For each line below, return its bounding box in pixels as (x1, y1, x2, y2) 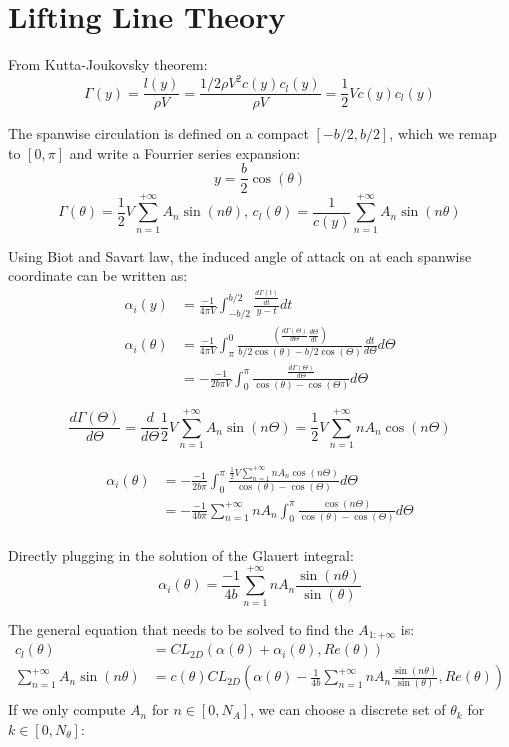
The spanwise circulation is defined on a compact (8, 123, 309, 144)
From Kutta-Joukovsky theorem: (8, 54, 208, 75)
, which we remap (389, 123, 497, 144)
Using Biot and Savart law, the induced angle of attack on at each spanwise (8, 245, 472, 266)
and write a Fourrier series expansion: (69, 142, 301, 163)
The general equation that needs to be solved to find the (8, 618, 354, 639)
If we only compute (8, 699, 126, 720)
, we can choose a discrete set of (250, 699, 446, 720)
